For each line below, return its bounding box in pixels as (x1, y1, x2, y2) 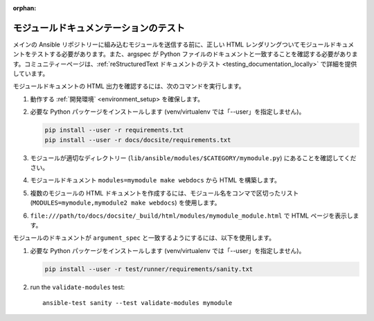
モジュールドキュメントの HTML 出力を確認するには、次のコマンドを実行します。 (12, 82, 245, 90)
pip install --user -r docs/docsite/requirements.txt (44, 136, 231, 144)
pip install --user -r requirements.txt (44, 126, 184, 135)
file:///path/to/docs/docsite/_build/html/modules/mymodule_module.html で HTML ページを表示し (30, 211, 353, 220)
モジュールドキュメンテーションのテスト (12, 21, 186, 34)
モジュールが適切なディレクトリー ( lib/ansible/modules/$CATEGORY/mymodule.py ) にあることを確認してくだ (30, 153, 357, 162)
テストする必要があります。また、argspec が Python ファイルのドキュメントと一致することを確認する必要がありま (30, 50, 358, 58)
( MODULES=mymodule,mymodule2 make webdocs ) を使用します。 (30, 198, 221, 207)
